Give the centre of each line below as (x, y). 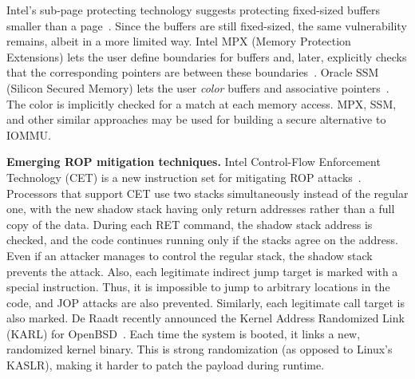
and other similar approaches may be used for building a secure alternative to (196, 119)
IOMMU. (29, 134)
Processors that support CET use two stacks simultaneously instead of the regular (207, 193)
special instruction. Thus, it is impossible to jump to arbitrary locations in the (198, 287)
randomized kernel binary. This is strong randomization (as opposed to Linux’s (200, 349)
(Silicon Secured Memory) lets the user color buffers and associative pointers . (198, 87)
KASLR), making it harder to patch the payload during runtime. (166, 365)
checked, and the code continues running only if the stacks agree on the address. (202, 240)
